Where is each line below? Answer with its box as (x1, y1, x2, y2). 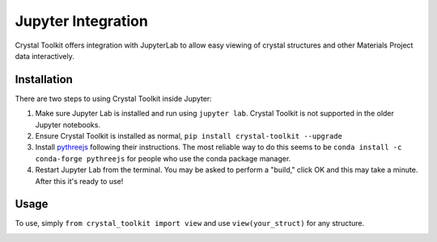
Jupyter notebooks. (35, 119, 101, 129)
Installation (15, 73, 73, 86)
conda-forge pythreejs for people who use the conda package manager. (35, 153, 291, 163)
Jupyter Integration (15, 12, 149, 30)
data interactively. (15, 51, 74, 60)
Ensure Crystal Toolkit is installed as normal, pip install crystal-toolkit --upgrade (35, 131, 343, 141)
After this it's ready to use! (35, 176, 124, 186)
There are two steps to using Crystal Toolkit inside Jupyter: (15, 94, 212, 103)
